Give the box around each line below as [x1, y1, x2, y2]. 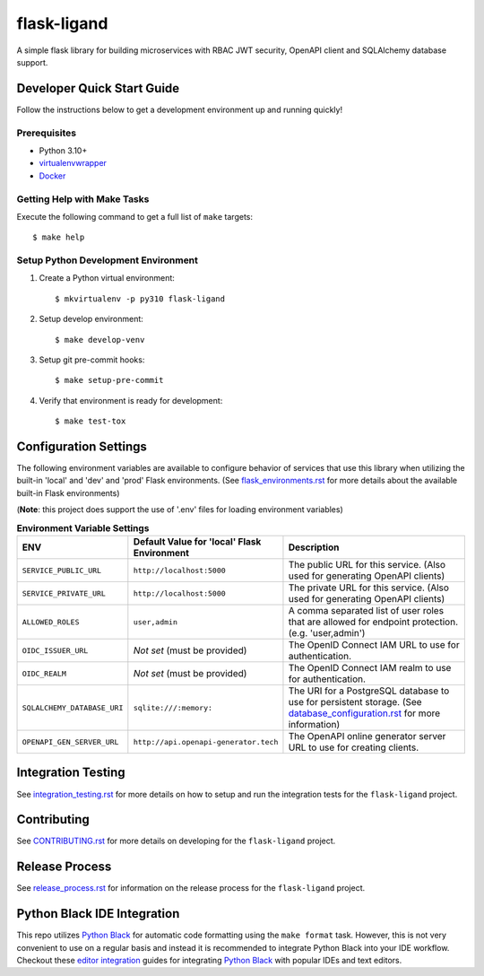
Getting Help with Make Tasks [16, 193, 150, 205]
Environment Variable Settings [16, 521, 150, 534]
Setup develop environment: [39, 314, 143, 325]
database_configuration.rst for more [288, 707, 441, 719]
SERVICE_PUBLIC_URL [22, 565, 102, 575]
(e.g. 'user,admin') [288, 627, 366, 640]
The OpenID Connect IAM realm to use [288, 662, 452, 675]
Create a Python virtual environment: [39, 273, 175, 283]
